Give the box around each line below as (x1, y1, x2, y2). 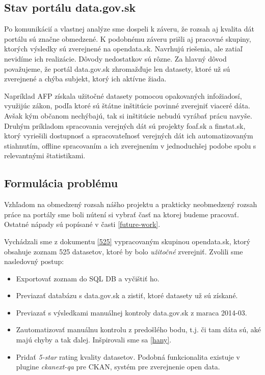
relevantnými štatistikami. (4, 150, 86, 161)
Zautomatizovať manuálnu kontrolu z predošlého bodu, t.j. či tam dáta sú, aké (16, 324, 261, 335)
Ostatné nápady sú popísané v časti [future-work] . (4, 219, 161, 229)
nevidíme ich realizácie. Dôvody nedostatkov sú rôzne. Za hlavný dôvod (4, 53, 227, 64)
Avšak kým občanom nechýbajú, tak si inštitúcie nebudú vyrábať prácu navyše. (4, 110, 252, 121)
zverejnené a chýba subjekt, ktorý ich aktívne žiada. (4, 73, 167, 84)
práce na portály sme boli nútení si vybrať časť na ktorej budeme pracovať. (4, 209, 239, 219)
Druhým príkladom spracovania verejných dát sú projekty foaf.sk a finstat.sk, (4, 120, 246, 131)
